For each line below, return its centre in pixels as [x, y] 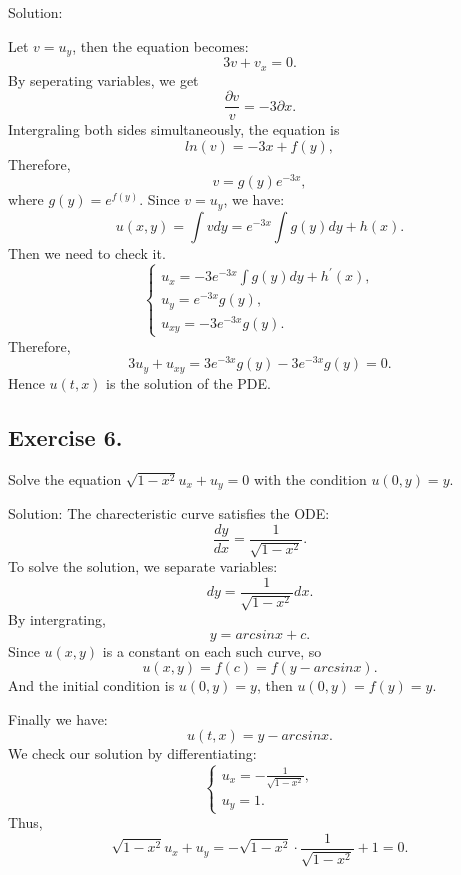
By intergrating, [57, 619]
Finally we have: [58, 718]
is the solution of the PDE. [188, 382]
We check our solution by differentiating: [132, 753]
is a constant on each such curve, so [212, 650]
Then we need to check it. [87, 252]
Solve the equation [65, 478]
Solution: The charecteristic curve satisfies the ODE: [169, 512]
